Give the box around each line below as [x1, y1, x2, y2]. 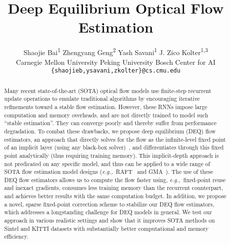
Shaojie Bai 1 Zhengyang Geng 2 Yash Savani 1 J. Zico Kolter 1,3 [23, 46, 208, 57]
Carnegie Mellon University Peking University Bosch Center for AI [16, 56, 216, 67]
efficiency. [4, 232, 29, 241]
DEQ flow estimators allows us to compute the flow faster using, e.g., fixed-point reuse [4, 175, 226, 184]
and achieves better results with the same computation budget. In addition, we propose [4, 192, 227, 200]
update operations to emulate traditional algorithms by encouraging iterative [4, 94, 200, 103]
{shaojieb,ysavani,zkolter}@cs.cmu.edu [51, 67, 181, 75]
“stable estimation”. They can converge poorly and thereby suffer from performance [4, 119, 217, 127]
